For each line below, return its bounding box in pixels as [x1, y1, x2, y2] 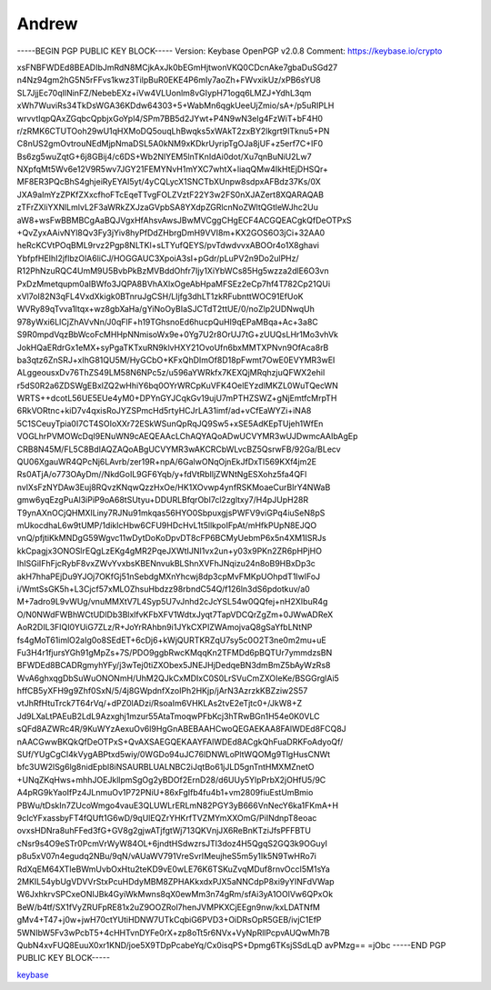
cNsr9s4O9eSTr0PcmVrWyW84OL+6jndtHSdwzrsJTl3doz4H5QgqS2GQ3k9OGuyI [16, 837, 327, 849]
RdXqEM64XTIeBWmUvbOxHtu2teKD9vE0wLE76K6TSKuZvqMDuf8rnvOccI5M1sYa [16, 864, 331, 875]
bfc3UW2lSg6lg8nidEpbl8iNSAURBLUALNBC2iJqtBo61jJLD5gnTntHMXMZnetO [16, 762, 315, 773]
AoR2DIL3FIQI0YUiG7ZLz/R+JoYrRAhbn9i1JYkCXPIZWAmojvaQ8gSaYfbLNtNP [16, 622, 313, 633]
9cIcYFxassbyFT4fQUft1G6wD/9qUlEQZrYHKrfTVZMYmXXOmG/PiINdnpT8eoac [16, 812, 317, 823]
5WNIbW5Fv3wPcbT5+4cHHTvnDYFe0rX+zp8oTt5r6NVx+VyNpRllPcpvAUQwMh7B [16, 927, 331, 938]
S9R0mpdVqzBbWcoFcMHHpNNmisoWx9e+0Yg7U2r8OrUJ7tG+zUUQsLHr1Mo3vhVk [16, 329, 339, 340]
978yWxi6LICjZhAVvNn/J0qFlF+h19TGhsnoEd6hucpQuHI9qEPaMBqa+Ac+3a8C [16, 316, 318, 327]
